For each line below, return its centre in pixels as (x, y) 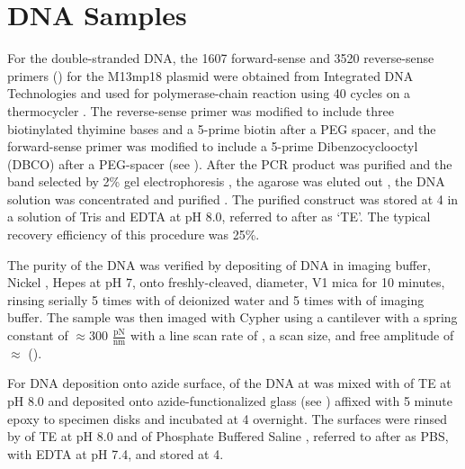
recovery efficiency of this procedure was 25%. (134, 234)
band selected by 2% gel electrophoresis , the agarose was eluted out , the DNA (226, 181)
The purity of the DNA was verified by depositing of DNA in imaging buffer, (219, 264)
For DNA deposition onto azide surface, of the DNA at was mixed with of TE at (229, 383)
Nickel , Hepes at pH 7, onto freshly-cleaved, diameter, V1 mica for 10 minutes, (226, 282)
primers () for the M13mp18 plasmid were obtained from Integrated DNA (210, 75)
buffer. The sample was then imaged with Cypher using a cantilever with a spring (232, 317)
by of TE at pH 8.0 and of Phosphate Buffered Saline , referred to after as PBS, (228, 436)
